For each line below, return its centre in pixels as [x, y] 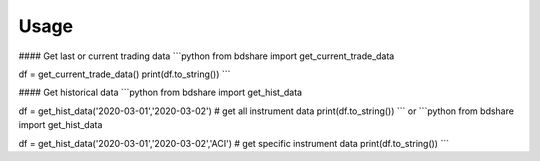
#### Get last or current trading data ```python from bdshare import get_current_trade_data [206, 56]
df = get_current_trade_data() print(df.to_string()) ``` [124, 74]
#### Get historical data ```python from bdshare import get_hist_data [160, 92]
